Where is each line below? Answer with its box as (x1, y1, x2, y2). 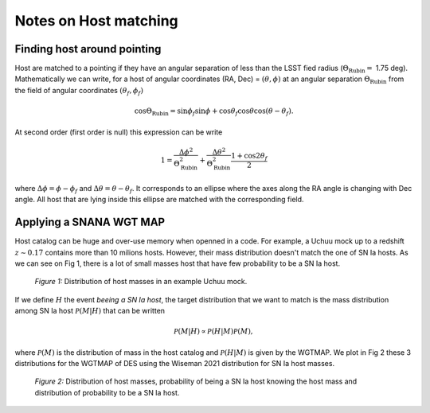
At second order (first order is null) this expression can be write (14, 127, 223, 137)
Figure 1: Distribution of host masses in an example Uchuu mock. (34, 277, 248, 286)
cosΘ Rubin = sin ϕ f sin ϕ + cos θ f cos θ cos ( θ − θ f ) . (134, 107, 294, 117)
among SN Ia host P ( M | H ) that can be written (14, 306, 166, 316)
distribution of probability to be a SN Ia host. (34, 388, 180, 397)
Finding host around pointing (14, 42, 162, 56)
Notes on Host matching (14, 12, 178, 29)
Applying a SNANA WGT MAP (14, 216, 166, 229)
